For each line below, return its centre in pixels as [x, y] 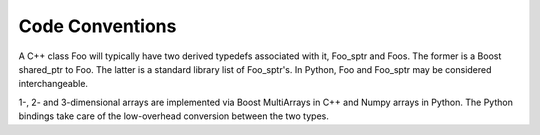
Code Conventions [97, 26]
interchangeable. [53, 84]
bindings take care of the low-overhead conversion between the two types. [173, 116]
